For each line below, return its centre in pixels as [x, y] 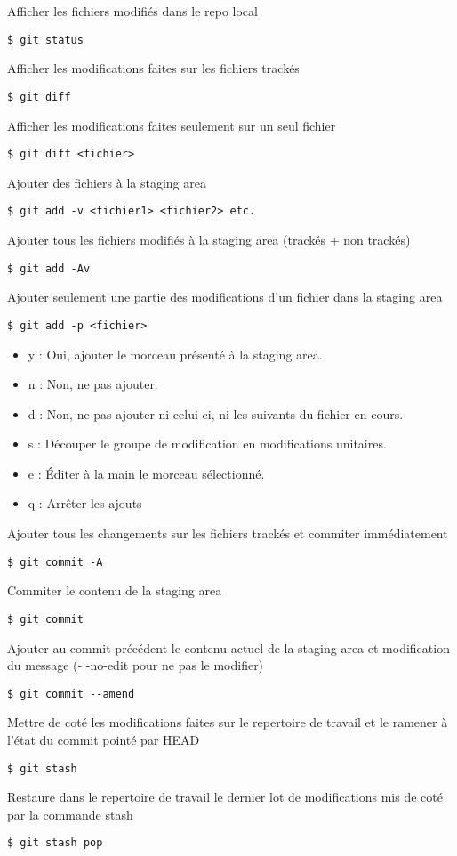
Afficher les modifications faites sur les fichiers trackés [153, 68]
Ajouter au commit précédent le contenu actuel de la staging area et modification [228, 647]
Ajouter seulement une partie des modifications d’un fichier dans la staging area [225, 297]
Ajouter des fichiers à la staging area [107, 182]
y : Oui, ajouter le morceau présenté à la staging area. [175, 354]
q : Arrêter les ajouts [85, 503]
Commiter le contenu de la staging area [115, 590]
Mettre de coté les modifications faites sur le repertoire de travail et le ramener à [228, 722]
